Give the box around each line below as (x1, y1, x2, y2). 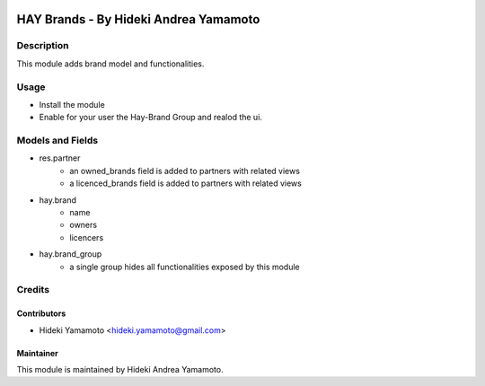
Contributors (16, 308, 66, 319)
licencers (69, 232, 104, 242)
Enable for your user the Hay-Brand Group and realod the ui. (39, 112, 262, 123)
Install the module (39, 99, 105, 110)
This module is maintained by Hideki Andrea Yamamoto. (16, 364, 224, 374)
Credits (16, 284, 49, 296)
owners (69, 220, 98, 231)
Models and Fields (16, 135, 99, 147)
